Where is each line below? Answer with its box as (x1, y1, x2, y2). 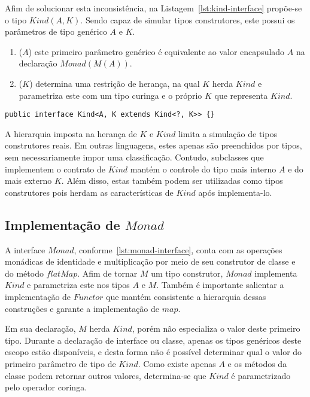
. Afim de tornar (77, 266, 138, 279)
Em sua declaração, (5, 322, 76, 335)
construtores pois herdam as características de (5, 186, 174, 198)
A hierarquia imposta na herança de (5, 127, 137, 140)
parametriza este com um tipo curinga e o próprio (19, 89, 202, 101)
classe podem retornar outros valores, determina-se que (5, 369, 206, 381)
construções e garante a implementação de (5, 302, 160, 314)
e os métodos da (227, 357, 287, 369)
